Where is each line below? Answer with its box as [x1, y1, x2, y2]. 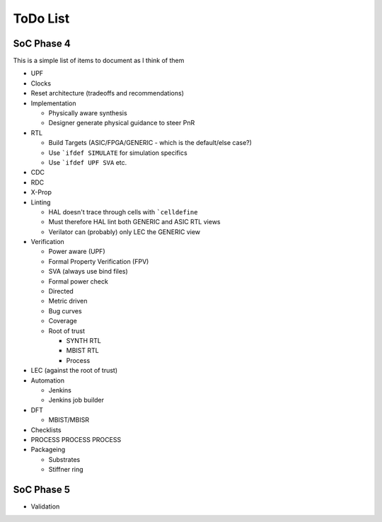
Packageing [30, 446, 66, 454]
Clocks [30, 79, 52, 88]
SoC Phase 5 [13, 483, 71, 495]
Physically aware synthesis [48, 109, 127, 117]
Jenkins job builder [48, 396, 105, 405]
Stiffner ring [48, 465, 84, 474]
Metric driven [48, 297, 88, 306]
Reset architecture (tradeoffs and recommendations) [30, 89, 184, 98]
